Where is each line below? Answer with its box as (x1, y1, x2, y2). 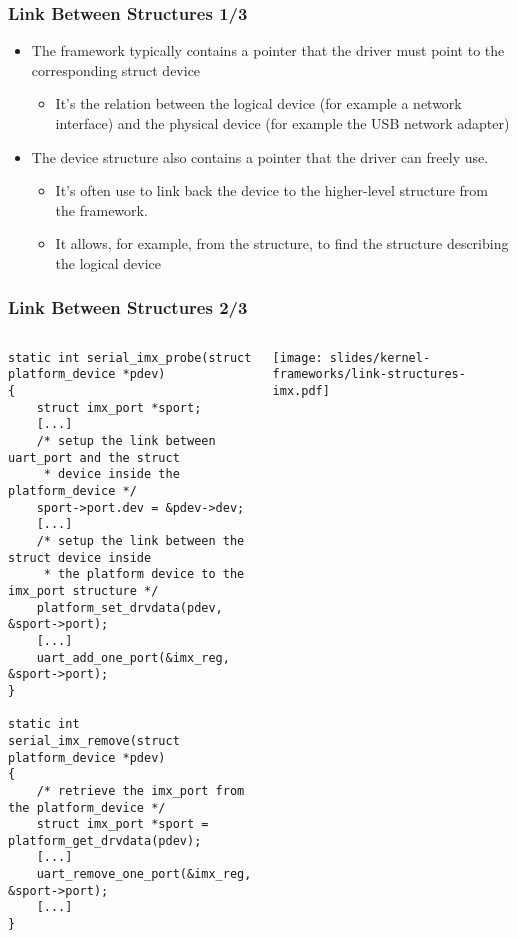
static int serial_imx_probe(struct (8, 350, 252, 365)
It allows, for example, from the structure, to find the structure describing (55, 233, 509, 254)
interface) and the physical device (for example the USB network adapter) (55, 113, 510, 133)
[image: (272, 350, 323, 365)
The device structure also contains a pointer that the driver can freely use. (31, 146, 489, 167)
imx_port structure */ (8, 583, 159, 598)
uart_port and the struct (8, 450, 180, 465)
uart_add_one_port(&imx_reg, (36, 650, 230, 665)
